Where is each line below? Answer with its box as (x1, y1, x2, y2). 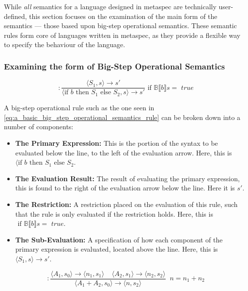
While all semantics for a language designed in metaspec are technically (4, 1, 217, 11)
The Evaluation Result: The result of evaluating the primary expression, (15, 173, 240, 183)
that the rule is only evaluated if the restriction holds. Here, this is (15, 208, 213, 219)
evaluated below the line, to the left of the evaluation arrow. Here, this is (15, 147, 232, 157)
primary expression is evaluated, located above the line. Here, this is (15, 244, 218, 254)
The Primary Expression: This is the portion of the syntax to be (15, 138, 218, 148)
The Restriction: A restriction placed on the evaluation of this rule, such (15, 199, 238, 209)
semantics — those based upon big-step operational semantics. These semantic (4, 20, 237, 31)
